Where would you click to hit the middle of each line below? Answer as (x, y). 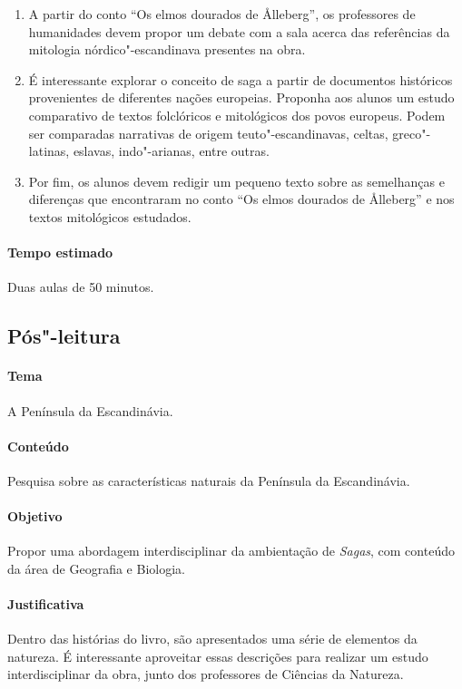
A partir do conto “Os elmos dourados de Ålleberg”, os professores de (222, 14)
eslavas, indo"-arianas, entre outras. (171, 151)
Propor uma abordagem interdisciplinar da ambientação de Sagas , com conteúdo (231, 551)
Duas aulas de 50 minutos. (81, 287)
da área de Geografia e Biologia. (96, 568)
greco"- (412, 133)
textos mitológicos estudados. (110, 216)
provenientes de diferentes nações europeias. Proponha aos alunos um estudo (241, 97)
